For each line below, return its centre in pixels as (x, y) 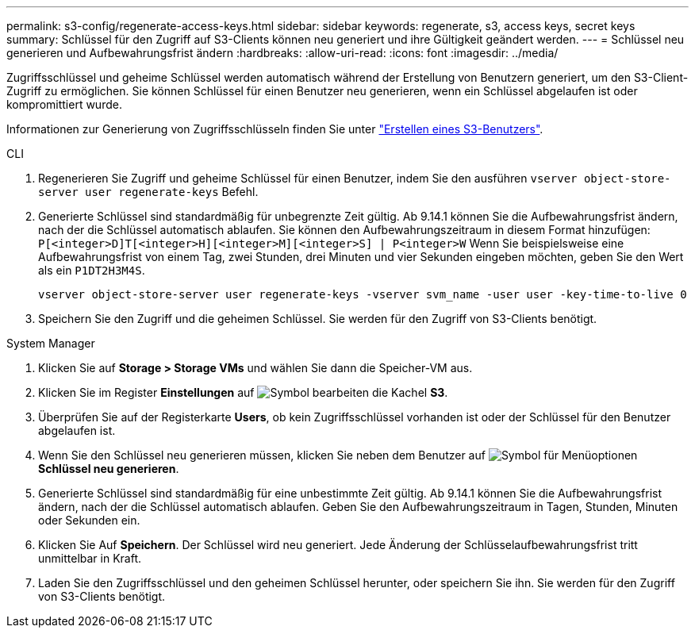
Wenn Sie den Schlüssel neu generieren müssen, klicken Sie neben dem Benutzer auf (262, 455)
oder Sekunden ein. (89, 520)
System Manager (51, 343)
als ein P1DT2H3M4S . (92, 270)
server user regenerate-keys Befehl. (148, 192)
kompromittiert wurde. (64, 104)
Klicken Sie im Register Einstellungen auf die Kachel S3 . (243, 392)
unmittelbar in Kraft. (90, 558)
